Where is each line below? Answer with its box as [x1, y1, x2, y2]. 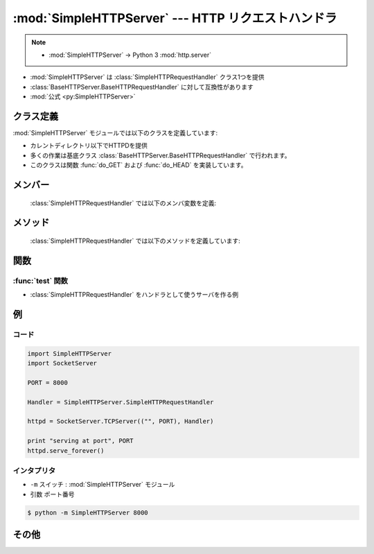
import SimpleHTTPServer [27, 349, 112, 357]
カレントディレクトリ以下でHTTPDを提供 [30, 141, 148, 150]
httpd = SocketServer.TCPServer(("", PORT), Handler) [27, 417, 214, 426]
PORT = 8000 [27, 379, 69, 386]
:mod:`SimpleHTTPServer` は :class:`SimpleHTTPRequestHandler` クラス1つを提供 [30, 73, 265, 81]
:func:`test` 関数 [12, 276, 69, 286]
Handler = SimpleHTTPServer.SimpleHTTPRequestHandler [27, 398, 214, 406]
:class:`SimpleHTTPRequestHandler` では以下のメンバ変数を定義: [30, 198, 217, 207]
